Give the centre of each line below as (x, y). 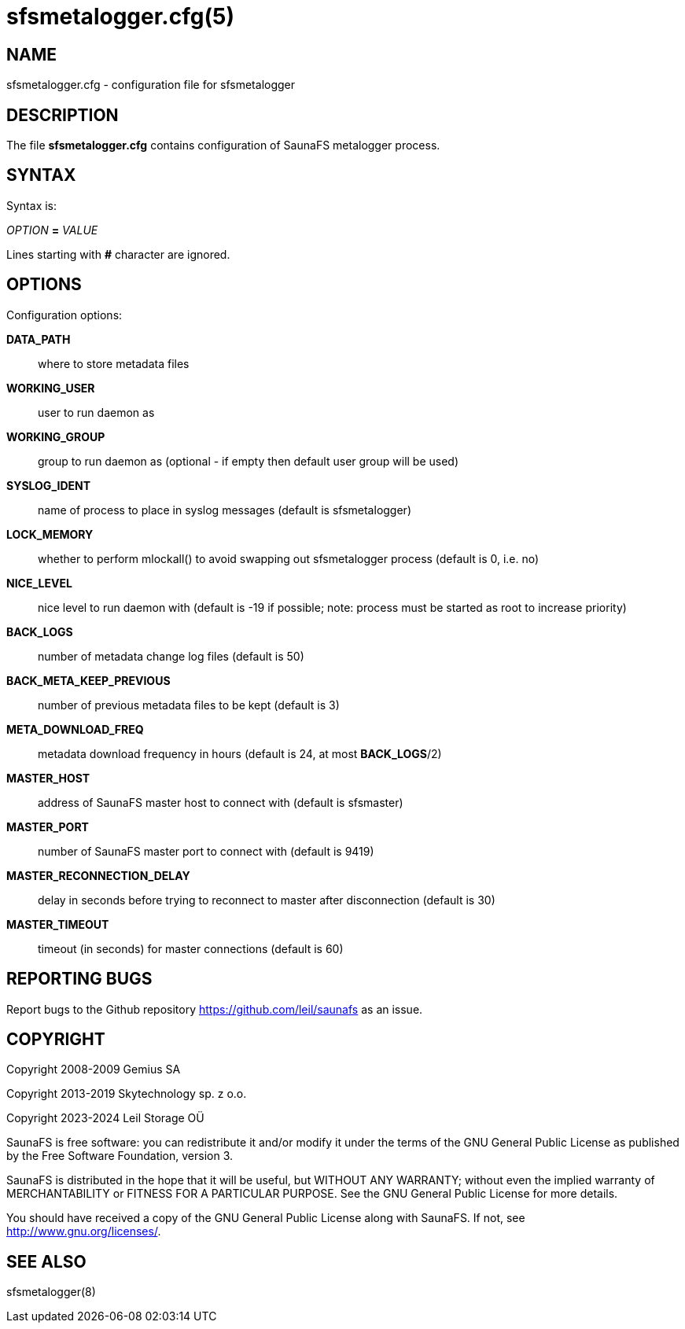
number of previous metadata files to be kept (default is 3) (189, 705)
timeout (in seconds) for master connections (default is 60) (191, 948)
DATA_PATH (39, 339)
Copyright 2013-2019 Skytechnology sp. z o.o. (127, 1094)
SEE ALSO (46, 1261)
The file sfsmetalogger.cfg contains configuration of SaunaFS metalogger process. (223, 145)
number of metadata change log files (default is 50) (171, 656)
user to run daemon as (96, 412)
